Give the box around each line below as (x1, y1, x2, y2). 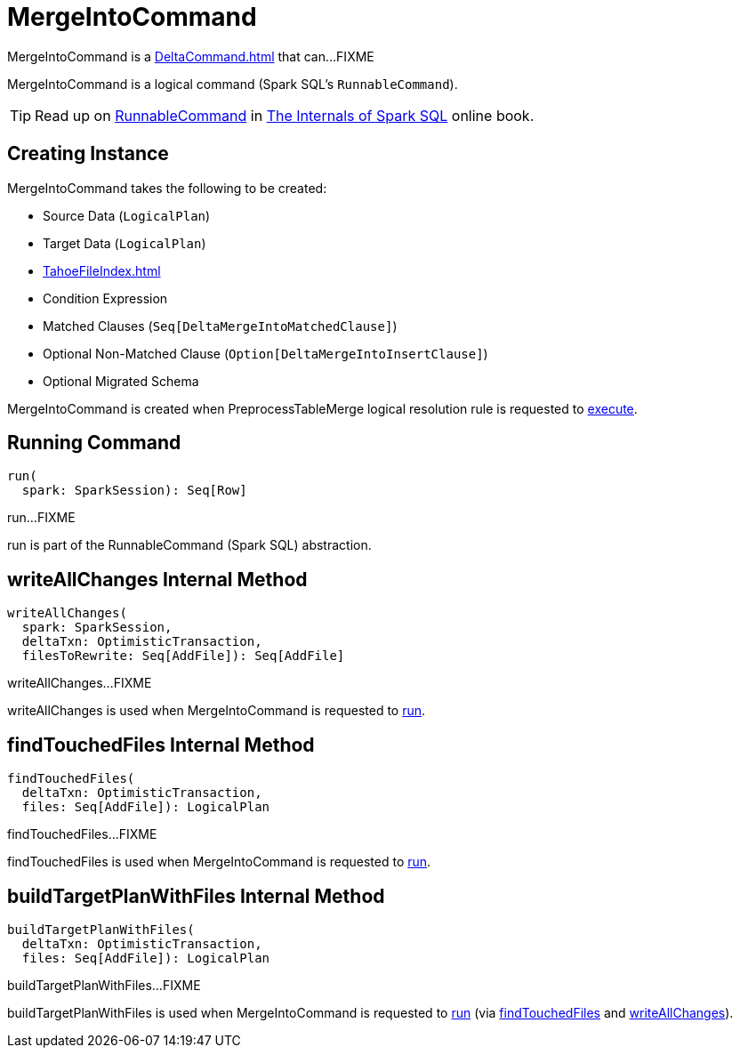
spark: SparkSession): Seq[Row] (21, 483, 247, 498)
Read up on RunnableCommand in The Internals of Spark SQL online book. (35, 106, 535, 125)
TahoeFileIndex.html (43, 262, 161, 278)
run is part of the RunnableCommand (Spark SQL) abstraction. (7, 537, 372, 553)
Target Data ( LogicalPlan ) (43, 235, 206, 251)
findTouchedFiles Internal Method (7, 733, 315, 756)
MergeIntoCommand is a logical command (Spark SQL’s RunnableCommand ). (7, 76, 458, 92)
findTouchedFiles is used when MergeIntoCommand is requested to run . (7, 854, 431, 870)
